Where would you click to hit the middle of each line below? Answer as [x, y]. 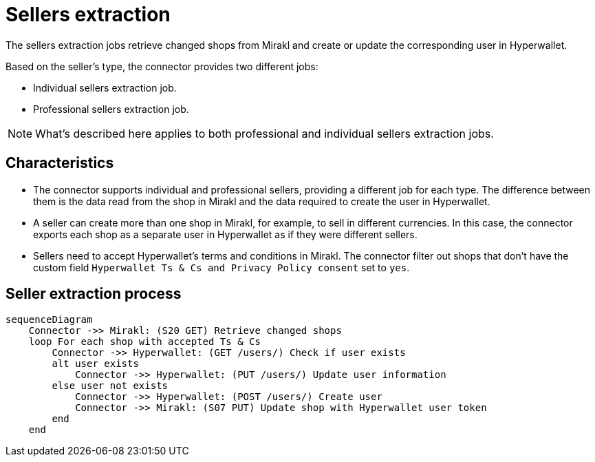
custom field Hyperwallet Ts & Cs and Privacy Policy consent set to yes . [221, 267]
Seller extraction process [94, 294]
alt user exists [95, 364]
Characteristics [60, 163]
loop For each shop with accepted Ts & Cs [144, 342]
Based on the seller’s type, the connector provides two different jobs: [162, 66]
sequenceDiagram [49, 320]
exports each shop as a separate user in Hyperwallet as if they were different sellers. [225, 234]
